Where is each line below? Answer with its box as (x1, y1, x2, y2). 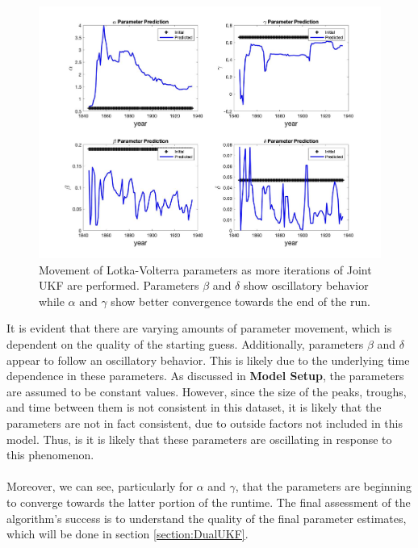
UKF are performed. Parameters (39, 277, 199, 294)
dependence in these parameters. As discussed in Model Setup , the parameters (6, 367, 404, 384)
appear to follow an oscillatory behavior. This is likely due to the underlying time (6, 351, 410, 368)
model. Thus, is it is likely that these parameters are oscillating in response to (6, 430, 392, 447)
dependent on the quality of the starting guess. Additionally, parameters (6, 336, 364, 353)
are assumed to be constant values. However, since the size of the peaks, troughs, (6, 383, 407, 399)
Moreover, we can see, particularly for (6, 478, 193, 495)
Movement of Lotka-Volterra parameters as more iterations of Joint (39, 261, 372, 278)
